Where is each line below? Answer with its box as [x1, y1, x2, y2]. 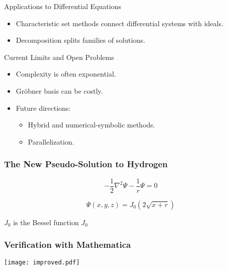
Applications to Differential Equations [4, 1, 121, 11]
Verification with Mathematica [4, 238, 131, 251]
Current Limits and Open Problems [4, 51, 114, 62]
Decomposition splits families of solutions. [16, 35, 145, 45]
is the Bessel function [13, 217, 79, 227]
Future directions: [16, 102, 71, 113]
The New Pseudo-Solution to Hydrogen [4, 158, 168, 170]
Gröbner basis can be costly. [16, 85, 103, 96]
